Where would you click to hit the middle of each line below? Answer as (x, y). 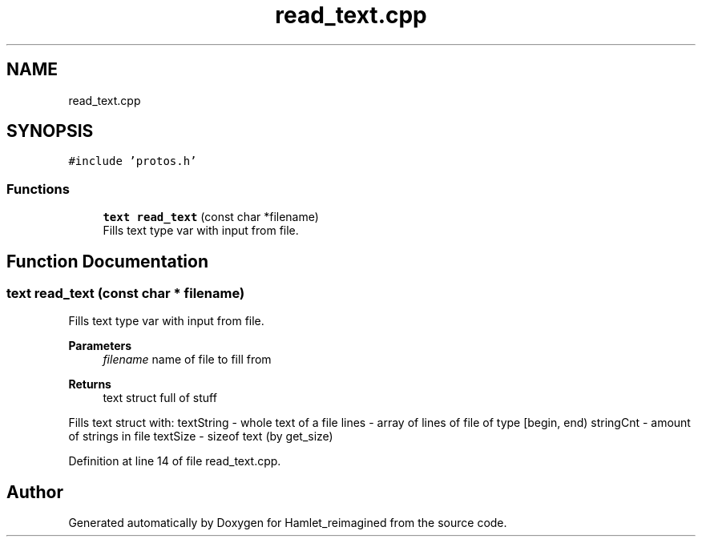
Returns (90, 384)
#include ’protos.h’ (133, 161)
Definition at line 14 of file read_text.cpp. (175, 461)
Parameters (100, 346)
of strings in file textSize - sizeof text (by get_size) (201, 436)
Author (35, 492)
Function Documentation (107, 261)
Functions (38, 189)
